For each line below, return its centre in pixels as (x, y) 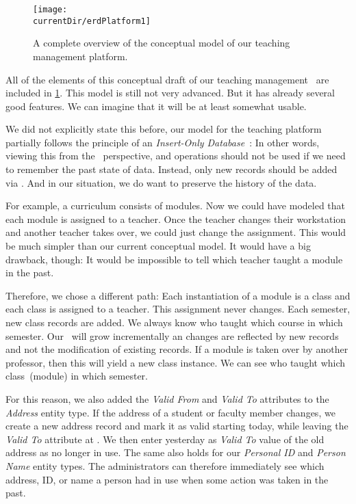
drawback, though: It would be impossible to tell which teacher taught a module (174, 259)
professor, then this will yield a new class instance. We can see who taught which (176, 362)
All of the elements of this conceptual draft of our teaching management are (167, 79)
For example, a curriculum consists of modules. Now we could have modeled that (176, 205)
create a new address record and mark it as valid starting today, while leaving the (177, 426)
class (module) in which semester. (77, 376)
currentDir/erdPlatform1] (92, 21)
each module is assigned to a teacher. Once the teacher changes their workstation (176, 218)
